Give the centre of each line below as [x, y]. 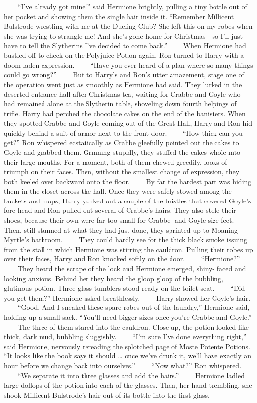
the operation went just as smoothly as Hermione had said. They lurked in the [123, 84]
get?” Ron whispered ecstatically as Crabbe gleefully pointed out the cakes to [122, 142]
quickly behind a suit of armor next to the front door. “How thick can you [123, 132]
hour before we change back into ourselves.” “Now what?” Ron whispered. [123, 365]
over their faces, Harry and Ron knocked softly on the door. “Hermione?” [122, 259]
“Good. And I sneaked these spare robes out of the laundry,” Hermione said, [133, 307]
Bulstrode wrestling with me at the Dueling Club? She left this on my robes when [128, 26]
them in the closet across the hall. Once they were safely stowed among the [118, 191]
